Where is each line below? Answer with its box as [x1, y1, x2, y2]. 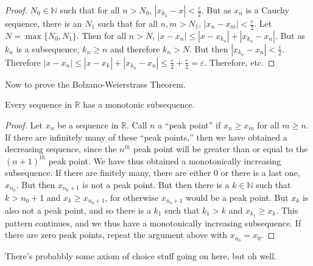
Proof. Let [5, 119, 43, 131]
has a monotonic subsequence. [83, 98, 195, 111]
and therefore [110, 42, 160, 55]
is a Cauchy [245, 4, 289, 16]
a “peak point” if [158, 119, 221, 131]
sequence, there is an [5, 17, 82, 29]
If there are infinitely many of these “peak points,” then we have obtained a [5, 130, 287, 143]
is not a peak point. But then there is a [82, 178, 230, 191]
